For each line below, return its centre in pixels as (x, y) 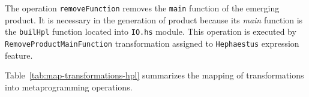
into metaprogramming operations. (69, 87)
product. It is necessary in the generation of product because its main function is (154, 19)
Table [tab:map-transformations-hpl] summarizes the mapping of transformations (154, 75)
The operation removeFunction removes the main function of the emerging (142, 8)
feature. (19, 55)
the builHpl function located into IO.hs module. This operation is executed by (151, 31)
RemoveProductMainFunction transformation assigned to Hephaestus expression (152, 43)
